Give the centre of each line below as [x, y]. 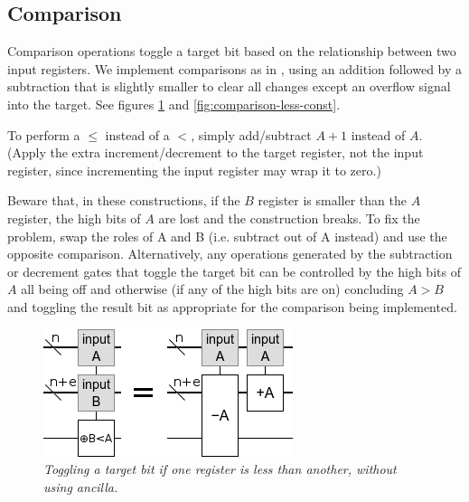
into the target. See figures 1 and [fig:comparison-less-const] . [174, 104]
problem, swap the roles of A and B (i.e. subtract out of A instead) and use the [227, 236]
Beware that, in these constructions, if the [124, 200]
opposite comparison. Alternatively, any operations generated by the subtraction [230, 254]
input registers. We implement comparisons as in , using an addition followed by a [235, 68]
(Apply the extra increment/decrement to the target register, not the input [216, 152]
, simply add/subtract [251, 134]
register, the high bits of [74, 218]
